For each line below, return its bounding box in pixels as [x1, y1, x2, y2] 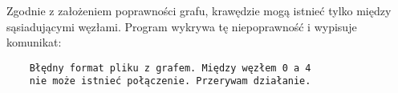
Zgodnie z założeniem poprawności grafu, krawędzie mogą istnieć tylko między [6, 2, 392, 18]
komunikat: [6, 34, 62, 51]
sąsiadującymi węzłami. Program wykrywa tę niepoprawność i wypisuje [6, 18, 357, 34]
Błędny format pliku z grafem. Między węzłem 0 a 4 [29, 62, 311, 74]
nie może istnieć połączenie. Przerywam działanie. [29, 75, 311, 87]
